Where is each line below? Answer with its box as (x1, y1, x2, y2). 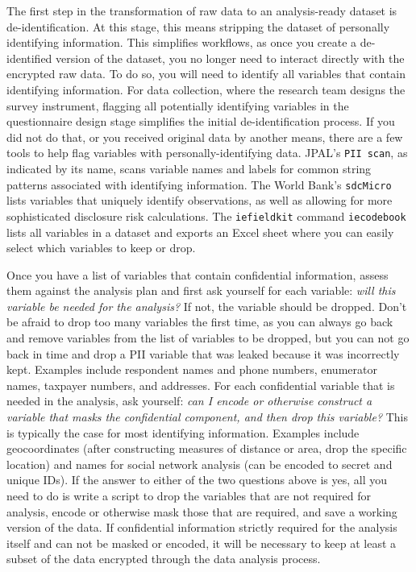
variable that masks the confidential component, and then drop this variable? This (6, 408, 408, 425)
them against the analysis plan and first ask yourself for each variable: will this (6, 282, 396, 299)
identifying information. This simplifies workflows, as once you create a (6, 34, 357, 51)
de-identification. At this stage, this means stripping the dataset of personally (6, 18, 390, 35)
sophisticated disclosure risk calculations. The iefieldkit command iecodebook (6, 207, 406, 224)
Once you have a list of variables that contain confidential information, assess (6, 266, 389, 283)
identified (6, 49, 52, 66)
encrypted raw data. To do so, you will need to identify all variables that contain (6, 65, 406, 82)
